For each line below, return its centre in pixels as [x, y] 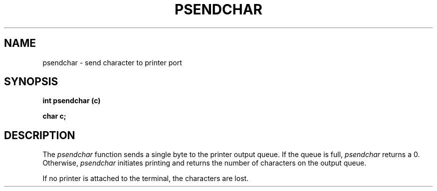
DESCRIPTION [40, 135]
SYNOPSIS [31, 82]
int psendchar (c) [72, 101]
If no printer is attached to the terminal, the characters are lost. [146, 179]
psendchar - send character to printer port [112, 62]
